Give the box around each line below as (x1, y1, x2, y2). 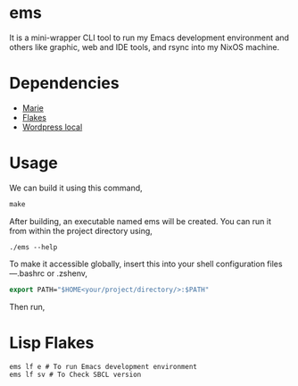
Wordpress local (21, 122, 83, 132)
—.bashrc (9, 267, 46, 279)
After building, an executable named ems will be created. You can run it (9, 215, 272, 226)
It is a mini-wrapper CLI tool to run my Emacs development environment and (9, 32, 290, 43)
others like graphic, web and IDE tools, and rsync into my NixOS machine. (9, 41, 280, 52)
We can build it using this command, (9, 182, 143, 193)
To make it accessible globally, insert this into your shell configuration (9, 258, 266, 269)
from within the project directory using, (9, 225, 153, 236)
